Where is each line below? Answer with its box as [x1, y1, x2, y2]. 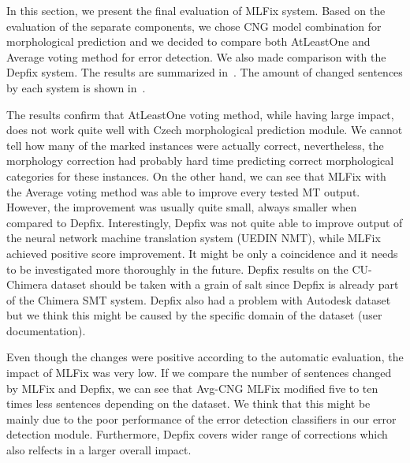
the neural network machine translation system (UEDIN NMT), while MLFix [6, 230, 381, 246]
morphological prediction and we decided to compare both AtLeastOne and [6, 33, 371, 50]
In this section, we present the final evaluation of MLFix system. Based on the [6, 2, 386, 18]
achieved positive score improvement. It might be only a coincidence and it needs [6, 245, 398, 261]
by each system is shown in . [6, 79, 146, 95]
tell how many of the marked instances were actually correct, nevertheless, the [6, 136, 384, 153]
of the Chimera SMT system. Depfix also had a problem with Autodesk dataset [6, 291, 391, 308]
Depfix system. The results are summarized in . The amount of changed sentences [6, 64, 403, 80]
